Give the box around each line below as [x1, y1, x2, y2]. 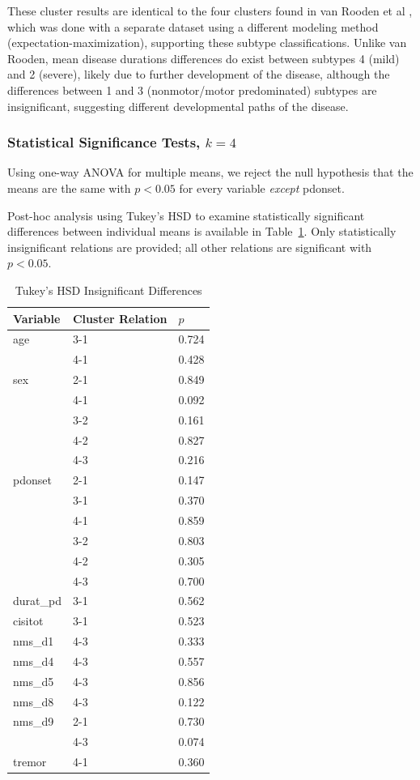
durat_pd [13, 592, 62, 609]
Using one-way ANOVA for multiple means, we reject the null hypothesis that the [7, 164, 414, 181]
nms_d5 [13, 672, 54, 689]
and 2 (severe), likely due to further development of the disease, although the [7, 66, 390, 83]
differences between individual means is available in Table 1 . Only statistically [7, 223, 397, 240]
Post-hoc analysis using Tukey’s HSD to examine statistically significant [7, 207, 365, 224]
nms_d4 [13, 652, 54, 669]
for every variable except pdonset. [179, 179, 345, 196]
